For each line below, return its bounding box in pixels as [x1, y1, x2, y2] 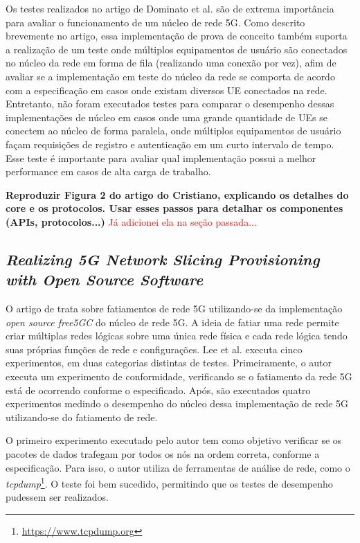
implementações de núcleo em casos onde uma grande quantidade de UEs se [6, 109, 327, 124]
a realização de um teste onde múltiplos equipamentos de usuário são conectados [6, 42, 348, 56]
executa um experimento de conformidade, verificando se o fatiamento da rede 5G [6, 369, 352, 384]
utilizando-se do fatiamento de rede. [6, 409, 158, 424]
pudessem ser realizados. [6, 490, 109, 504]
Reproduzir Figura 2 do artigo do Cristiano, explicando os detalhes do [6, 187, 349, 202]
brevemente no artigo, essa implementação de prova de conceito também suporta [6, 28, 348, 43]
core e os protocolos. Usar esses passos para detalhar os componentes [6, 201, 343, 215]
